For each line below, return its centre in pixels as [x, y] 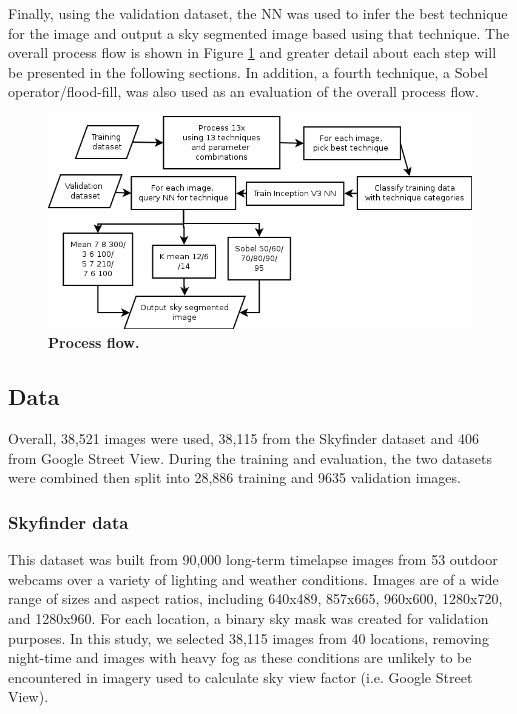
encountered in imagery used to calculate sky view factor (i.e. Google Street [240, 676]
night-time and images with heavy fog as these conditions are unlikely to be [240, 657]
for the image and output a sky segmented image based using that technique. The [259, 32]
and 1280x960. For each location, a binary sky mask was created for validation [248, 618]
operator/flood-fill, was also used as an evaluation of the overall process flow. [243, 91]
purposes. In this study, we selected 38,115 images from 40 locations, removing [248, 637]
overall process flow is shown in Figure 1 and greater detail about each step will [252, 52]
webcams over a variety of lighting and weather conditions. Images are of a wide [253, 578]
